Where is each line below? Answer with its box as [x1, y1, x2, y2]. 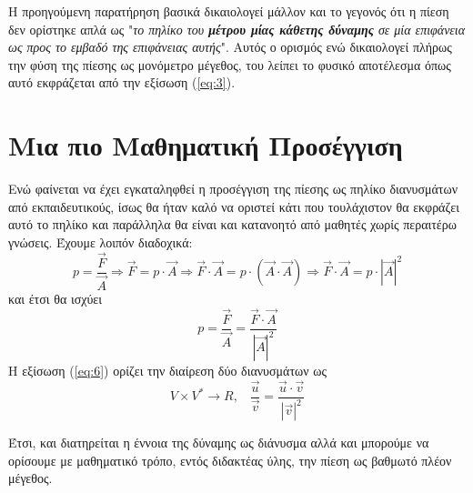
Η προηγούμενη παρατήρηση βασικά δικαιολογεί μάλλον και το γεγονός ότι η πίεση [8, 2, 449, 20]
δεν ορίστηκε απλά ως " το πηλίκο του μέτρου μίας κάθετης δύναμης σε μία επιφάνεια [8, 19, 466, 38]
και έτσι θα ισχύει [8, 288, 102, 307]
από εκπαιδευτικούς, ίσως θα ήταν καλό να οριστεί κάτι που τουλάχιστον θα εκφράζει [8, 196, 459, 216]
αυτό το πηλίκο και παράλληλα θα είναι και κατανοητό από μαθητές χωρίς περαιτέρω [8, 215, 457, 234]
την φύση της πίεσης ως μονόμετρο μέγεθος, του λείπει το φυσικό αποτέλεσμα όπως [8, 55, 451, 74]
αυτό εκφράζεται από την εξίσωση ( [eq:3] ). [8, 73, 236, 92]
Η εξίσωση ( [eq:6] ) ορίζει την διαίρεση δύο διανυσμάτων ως [8, 361, 327, 380]
